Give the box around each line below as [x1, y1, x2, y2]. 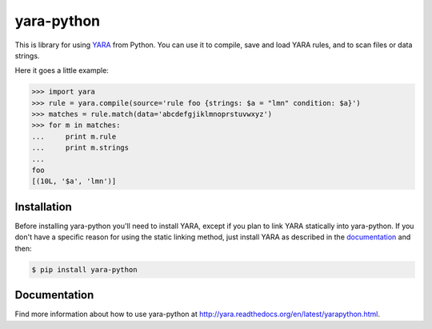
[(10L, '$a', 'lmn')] [31, 177, 117, 186]
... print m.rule [31, 132, 117, 141]
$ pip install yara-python [31, 265, 138, 274]
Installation [14, 200, 72, 214]
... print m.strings [31, 143, 130, 152]
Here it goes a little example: [14, 66, 110, 75]
